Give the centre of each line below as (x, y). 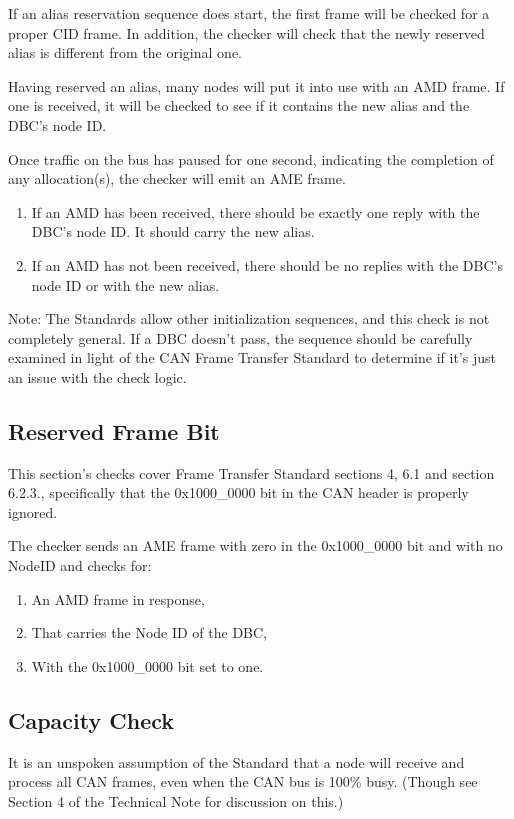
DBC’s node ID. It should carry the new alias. (173, 231)
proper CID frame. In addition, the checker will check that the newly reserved (246, 32)
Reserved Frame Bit (114, 430)
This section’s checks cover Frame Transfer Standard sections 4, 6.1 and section (251, 472)
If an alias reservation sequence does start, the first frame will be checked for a (249, 13)
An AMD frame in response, (118, 598)
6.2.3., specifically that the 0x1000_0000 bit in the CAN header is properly (238, 492)
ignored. (33, 511)
